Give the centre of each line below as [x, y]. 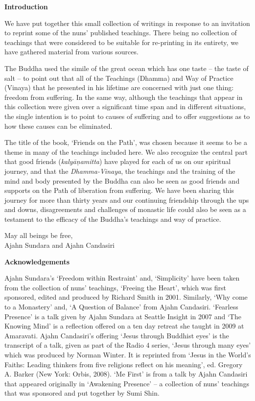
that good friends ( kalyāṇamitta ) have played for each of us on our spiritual [118, 161]
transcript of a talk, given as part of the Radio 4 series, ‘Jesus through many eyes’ [128, 345]
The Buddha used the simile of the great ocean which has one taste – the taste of [127, 68]
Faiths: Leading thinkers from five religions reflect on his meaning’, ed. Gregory [124, 364]
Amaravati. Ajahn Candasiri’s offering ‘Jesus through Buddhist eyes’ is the [117, 335]
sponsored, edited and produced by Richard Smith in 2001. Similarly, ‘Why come [126, 297]
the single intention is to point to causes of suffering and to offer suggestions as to [127, 116]
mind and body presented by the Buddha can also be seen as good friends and [122, 180]
